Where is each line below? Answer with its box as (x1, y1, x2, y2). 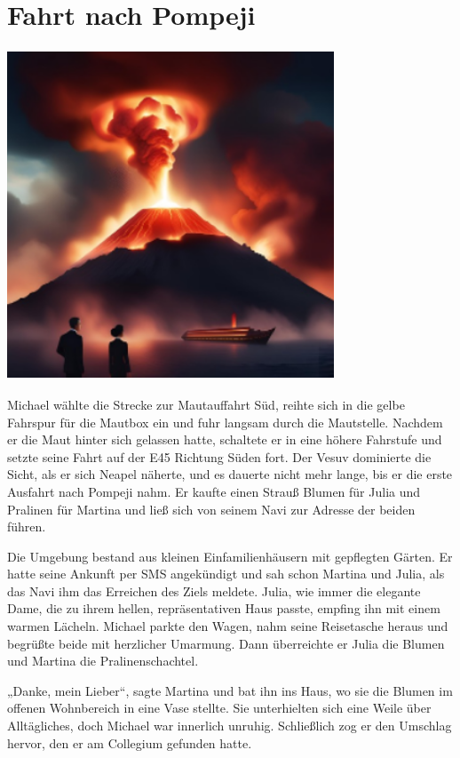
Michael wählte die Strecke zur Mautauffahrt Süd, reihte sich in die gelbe (7, 395, 405, 413)
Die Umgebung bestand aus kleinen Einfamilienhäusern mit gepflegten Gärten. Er (7, 547, 453, 565)
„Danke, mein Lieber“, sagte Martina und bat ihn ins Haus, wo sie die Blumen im (7, 681, 453, 699)
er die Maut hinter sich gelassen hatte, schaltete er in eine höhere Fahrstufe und (7, 430, 442, 449)
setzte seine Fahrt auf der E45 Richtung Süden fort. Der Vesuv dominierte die (7, 447, 432, 466)
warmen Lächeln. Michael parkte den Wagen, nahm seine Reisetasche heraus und (7, 617, 448, 635)
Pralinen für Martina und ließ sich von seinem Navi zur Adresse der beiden (7, 499, 416, 518)
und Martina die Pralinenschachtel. (7, 651, 199, 670)
